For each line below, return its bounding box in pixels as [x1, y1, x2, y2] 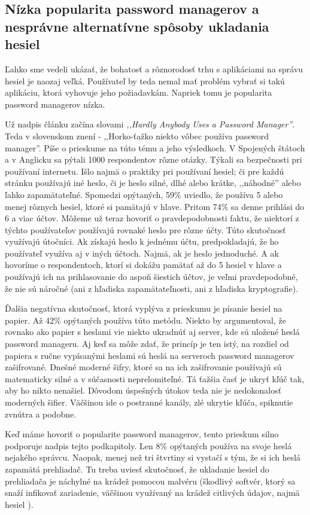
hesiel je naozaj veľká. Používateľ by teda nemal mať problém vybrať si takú [5, 74, 285, 87]
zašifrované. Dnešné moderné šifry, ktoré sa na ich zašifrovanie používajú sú [5, 361, 282, 373]
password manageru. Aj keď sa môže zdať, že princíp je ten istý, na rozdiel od [5, 337, 289, 350]
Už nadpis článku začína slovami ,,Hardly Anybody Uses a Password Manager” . [5, 118, 295, 130]
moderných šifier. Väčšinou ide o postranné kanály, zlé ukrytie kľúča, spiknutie [5, 396, 293, 409]
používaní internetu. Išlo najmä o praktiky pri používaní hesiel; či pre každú [5, 164, 284, 177]
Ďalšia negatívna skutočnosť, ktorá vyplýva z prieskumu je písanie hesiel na [5, 302, 282, 315]
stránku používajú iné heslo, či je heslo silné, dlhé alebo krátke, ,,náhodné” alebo [5, 176, 301, 189]
